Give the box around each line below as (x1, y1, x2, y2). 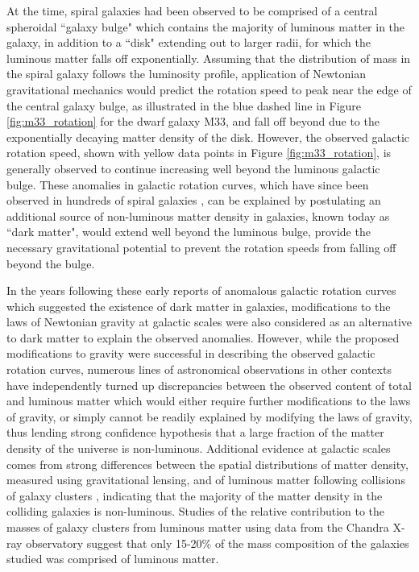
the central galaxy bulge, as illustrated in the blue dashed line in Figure (6, 97, 362, 114)
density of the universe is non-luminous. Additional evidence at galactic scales (6, 440, 391, 457)
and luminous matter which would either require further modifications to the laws (6, 392, 411, 409)
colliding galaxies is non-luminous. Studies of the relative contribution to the (6, 503, 385, 520)
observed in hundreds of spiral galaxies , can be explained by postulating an (6, 192, 381, 209)
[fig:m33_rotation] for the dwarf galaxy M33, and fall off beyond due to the (6, 113, 380, 130)
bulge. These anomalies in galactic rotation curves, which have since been (6, 176, 369, 193)
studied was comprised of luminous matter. (6, 550, 219, 567)
